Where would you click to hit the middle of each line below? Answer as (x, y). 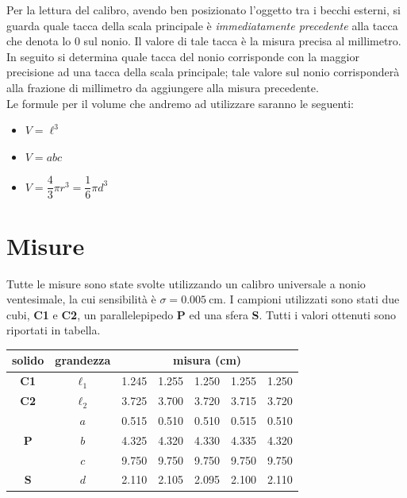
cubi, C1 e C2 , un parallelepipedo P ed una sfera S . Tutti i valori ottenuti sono (201, 314)
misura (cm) (207, 360)
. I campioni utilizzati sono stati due (311, 299)
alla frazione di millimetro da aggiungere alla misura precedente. (163, 87)
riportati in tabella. (54, 330)
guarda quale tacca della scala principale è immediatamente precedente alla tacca (202, 25)
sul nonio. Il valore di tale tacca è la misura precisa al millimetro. (242, 41)
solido (28, 360)
